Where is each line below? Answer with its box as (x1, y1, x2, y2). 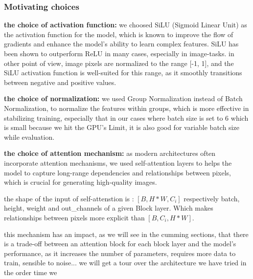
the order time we (4, 267, 57, 277)
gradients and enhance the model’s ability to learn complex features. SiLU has (4, 39, 239, 49)
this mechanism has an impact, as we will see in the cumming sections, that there (4, 229, 249, 239)
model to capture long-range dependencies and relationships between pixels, (4, 167, 231, 177)
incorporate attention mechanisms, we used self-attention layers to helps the (4, 157, 232, 168)
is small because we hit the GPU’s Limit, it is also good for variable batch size (4, 122, 239, 132)
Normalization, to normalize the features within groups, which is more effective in (4, 103, 249, 113)
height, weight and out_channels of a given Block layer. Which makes (4, 203, 213, 213)
